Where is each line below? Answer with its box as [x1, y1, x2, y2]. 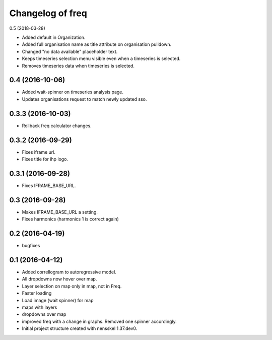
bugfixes [22, 243, 40, 249]
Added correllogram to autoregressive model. [22, 269, 117, 275]
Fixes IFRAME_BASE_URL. [22, 182, 76, 189]
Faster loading [22, 290, 52, 296]
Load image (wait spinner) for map [22, 297, 94, 303]
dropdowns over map [22, 311, 66, 317]
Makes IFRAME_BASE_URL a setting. [22, 209, 98, 215]
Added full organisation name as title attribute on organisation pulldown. [22, 41, 172, 47]
